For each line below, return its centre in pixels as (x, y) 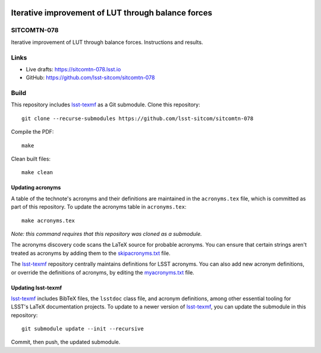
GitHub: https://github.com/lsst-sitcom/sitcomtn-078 (90, 78)
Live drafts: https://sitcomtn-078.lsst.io (73, 69)
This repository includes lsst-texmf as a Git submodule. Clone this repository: (106, 105)
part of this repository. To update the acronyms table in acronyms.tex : (99, 207)
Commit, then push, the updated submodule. (66, 342)
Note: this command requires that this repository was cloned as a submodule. (106, 234)
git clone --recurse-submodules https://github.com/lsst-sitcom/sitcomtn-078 (138, 118)
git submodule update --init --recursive (83, 329)
